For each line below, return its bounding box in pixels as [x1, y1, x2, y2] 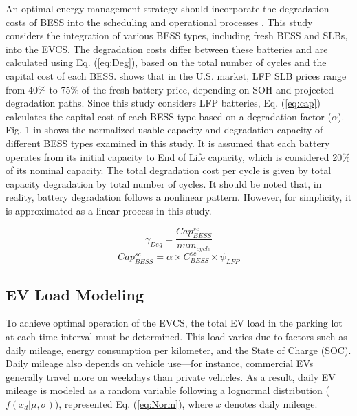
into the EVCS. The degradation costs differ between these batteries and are [6, 41, 328, 56]
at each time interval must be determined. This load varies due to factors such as [6, 329, 347, 343]
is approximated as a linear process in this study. [6, 203, 212, 217]
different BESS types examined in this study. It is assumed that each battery [6, 135, 330, 150]
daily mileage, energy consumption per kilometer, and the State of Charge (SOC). [6, 342, 351, 357]
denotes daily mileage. [224, 396, 318, 410]
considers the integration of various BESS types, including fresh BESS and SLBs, [6, 28, 348, 43]
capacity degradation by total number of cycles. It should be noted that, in [6, 176, 322, 190]
